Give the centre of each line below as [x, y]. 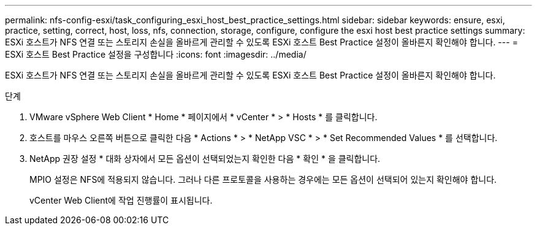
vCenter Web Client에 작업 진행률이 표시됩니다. [121, 200]
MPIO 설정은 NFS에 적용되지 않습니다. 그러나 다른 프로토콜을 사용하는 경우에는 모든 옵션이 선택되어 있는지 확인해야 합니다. [263, 179]
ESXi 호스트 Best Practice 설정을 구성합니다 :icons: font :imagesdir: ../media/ [156, 54]
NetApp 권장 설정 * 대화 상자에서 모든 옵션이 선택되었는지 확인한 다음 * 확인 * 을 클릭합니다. [205, 159]
